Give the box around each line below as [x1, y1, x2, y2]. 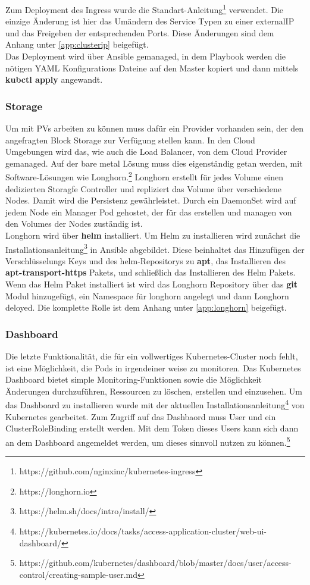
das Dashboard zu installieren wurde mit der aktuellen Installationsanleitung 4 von [5, 397, 305, 411]
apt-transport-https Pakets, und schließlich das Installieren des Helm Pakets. [5, 266, 296, 279]
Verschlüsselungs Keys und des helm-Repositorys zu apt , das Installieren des [5, 254, 286, 267]
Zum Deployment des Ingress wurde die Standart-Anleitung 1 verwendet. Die [5, 2, 284, 15]
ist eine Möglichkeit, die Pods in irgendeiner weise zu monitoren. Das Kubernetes [5, 361, 301, 374]
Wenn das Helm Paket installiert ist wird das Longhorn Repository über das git [5, 278, 298, 290]
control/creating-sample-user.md [19, 568, 138, 580]
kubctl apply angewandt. [5, 73, 103, 86]
